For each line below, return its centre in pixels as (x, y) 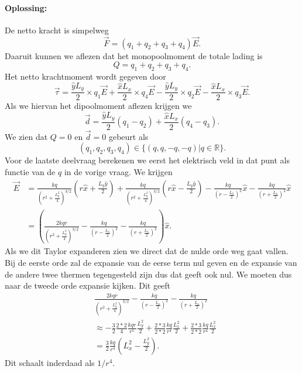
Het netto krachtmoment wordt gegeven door (85, 76)
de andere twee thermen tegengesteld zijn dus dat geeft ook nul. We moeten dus (148, 274)
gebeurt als (128, 136)
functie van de (30, 172)
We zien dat (26, 136)
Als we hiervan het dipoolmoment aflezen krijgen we (98, 106)
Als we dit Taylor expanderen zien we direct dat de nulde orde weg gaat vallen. (147, 251)
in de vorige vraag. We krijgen (118, 172)
